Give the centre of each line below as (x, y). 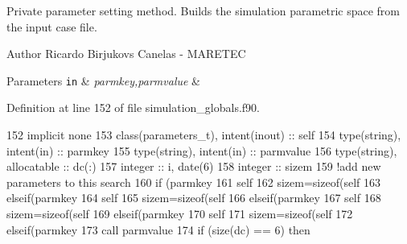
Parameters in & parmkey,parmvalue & (103, 80)
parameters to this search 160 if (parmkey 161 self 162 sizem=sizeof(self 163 (193, 182)
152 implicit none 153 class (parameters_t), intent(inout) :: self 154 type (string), (204, 135)
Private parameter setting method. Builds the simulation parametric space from (203, 10)
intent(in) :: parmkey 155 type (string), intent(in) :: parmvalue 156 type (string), (202, 150)
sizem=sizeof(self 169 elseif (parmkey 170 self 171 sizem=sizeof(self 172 (180, 213)
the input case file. (52, 26)
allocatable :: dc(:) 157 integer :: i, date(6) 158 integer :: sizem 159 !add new (194, 166)
